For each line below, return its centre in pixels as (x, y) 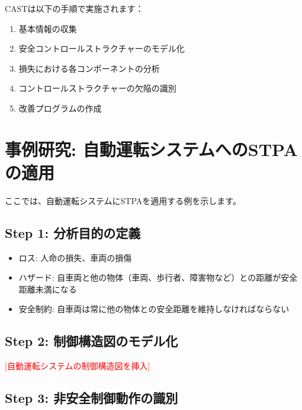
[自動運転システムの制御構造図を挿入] (78, 366)
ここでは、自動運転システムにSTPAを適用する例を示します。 (123, 200)
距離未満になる (48, 289)
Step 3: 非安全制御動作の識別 (91, 398)
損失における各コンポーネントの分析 (89, 68)
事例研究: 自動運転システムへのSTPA (151, 149)
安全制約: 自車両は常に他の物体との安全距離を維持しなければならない (154, 309)
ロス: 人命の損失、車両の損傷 (75, 257)
